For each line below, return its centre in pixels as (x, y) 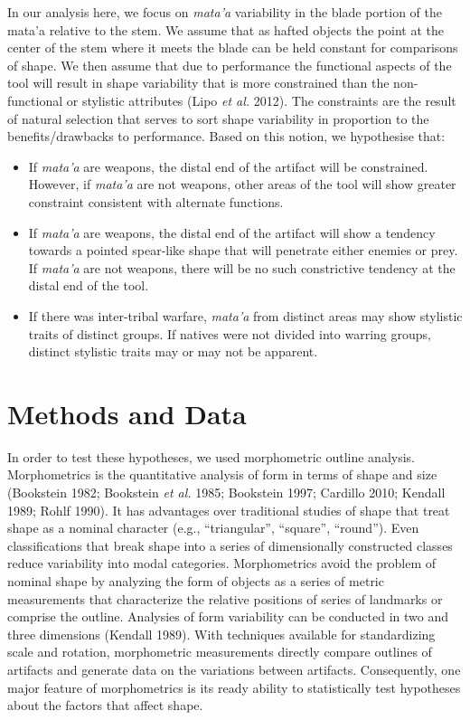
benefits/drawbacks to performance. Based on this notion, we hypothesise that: (226, 136)
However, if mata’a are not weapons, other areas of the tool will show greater (242, 184)
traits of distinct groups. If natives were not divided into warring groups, (230, 333)
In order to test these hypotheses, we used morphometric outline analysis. (211, 456)
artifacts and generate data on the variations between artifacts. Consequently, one (234, 669)
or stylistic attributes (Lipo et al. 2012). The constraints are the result (261, 100)
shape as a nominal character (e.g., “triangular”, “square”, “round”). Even (213, 528)
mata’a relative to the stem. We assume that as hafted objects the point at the (226, 29)
